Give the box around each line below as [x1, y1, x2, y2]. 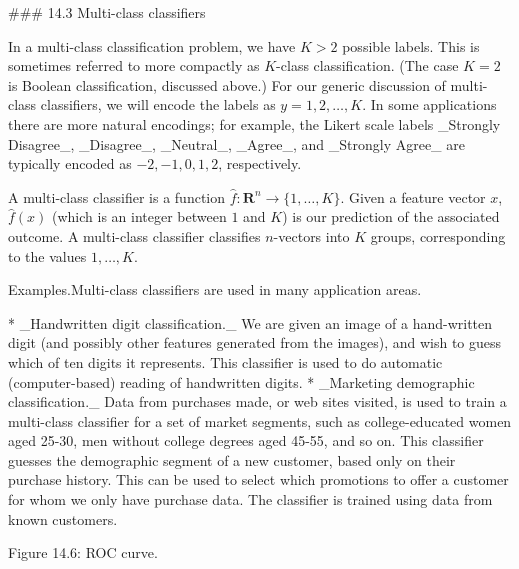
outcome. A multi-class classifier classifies [8, 225, 261, 246]
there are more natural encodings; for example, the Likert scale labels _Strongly [8, 113, 501, 134]
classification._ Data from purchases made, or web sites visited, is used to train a [8, 391, 507, 412]
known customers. [8, 508, 118, 529]
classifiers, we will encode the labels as [40, 94, 276, 115]
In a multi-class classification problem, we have [8, 35, 296, 56]
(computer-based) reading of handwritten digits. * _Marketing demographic [8, 371, 475, 392]
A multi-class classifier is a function [8, 186, 226, 207]
